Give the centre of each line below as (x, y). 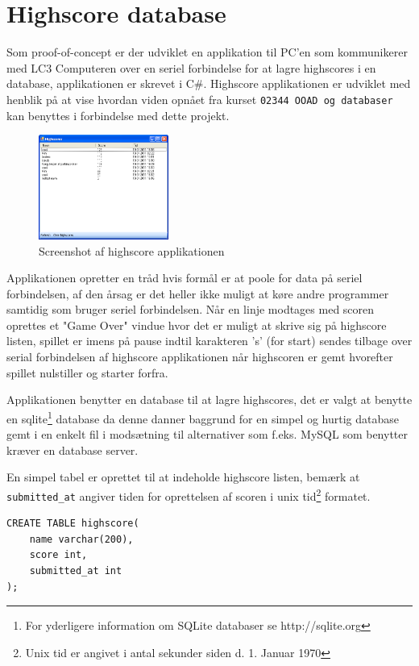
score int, (58, 555)
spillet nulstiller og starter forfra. (87, 372)
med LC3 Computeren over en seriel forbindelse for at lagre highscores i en (191, 67)
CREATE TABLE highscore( (73, 524)
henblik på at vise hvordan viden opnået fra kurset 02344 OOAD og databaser (200, 99)
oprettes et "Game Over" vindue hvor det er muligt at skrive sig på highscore (197, 325)
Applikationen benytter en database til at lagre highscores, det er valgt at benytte (209, 400)
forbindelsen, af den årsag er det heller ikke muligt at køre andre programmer (198, 293)
